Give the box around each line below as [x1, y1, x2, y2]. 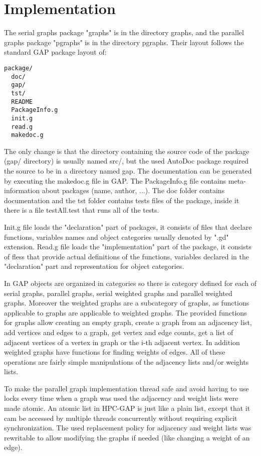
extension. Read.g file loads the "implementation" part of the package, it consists [4, 241, 251, 252]
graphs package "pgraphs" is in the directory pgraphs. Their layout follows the [4, 37, 244, 47]
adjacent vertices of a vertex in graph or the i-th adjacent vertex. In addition [4, 337, 240, 347]
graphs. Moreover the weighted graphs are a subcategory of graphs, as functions [4, 297, 249, 308]
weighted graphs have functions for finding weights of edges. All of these [4, 347, 225, 357]
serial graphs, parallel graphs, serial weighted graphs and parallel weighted [4, 287, 232, 298]
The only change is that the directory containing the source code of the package [4, 145, 249, 156]
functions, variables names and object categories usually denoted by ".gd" [4, 231, 229, 242]
